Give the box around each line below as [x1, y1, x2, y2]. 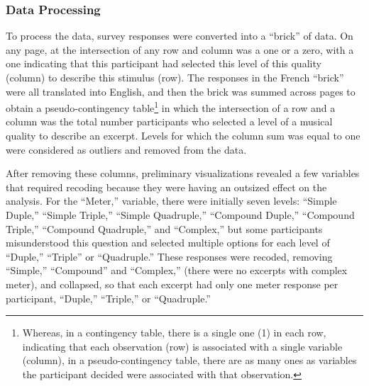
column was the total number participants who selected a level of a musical [6, 114, 333, 129]
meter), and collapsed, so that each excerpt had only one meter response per [6, 276, 338, 291]
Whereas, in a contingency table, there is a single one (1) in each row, [22, 325, 326, 340]
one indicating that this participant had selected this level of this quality [6, 56, 321, 71]
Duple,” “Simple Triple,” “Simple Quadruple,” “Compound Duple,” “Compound [6, 208, 355, 222]
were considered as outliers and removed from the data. [6, 142, 247, 157]
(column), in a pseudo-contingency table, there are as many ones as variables [22, 353, 357, 368]
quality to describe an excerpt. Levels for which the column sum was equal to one [6, 128, 360, 143]
